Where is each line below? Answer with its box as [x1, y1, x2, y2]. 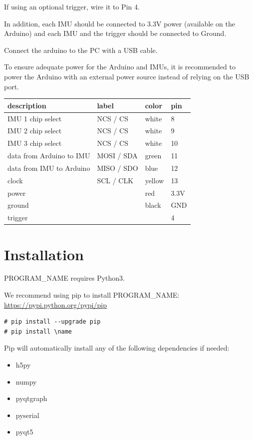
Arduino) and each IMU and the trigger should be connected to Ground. [4, 28, 227, 38]
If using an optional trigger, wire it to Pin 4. [4, 1, 140, 11]
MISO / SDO [97, 162, 138, 173]
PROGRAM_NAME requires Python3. [4, 273, 125, 283]
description [7, 100, 46, 110]
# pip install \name [4, 328, 72, 335]
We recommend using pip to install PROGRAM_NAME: [4, 290, 180, 300]
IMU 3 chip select [7, 138, 62, 148]
